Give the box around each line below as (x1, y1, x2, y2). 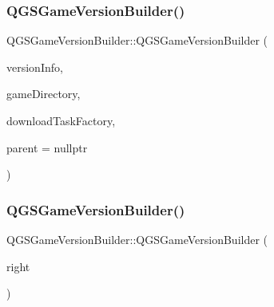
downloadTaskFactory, (6, 112, 116, 128)
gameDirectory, (6, 85, 81, 102)
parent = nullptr (6, 139, 88, 155)
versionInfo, (6, 58, 63, 75)
